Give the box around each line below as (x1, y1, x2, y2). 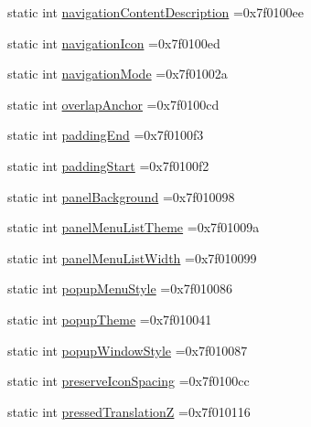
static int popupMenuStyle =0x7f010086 (7, 279, 232, 298)
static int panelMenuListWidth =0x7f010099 (7, 248, 257, 267)
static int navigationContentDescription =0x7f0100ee (7, 3, 304, 21)
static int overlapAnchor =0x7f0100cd (7, 94, 220, 113)
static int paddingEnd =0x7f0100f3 (7, 125, 204, 144)
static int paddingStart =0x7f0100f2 (7, 155, 209, 175)
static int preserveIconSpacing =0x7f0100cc (7, 371, 250, 390)
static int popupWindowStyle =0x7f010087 (7, 340, 248, 359)
